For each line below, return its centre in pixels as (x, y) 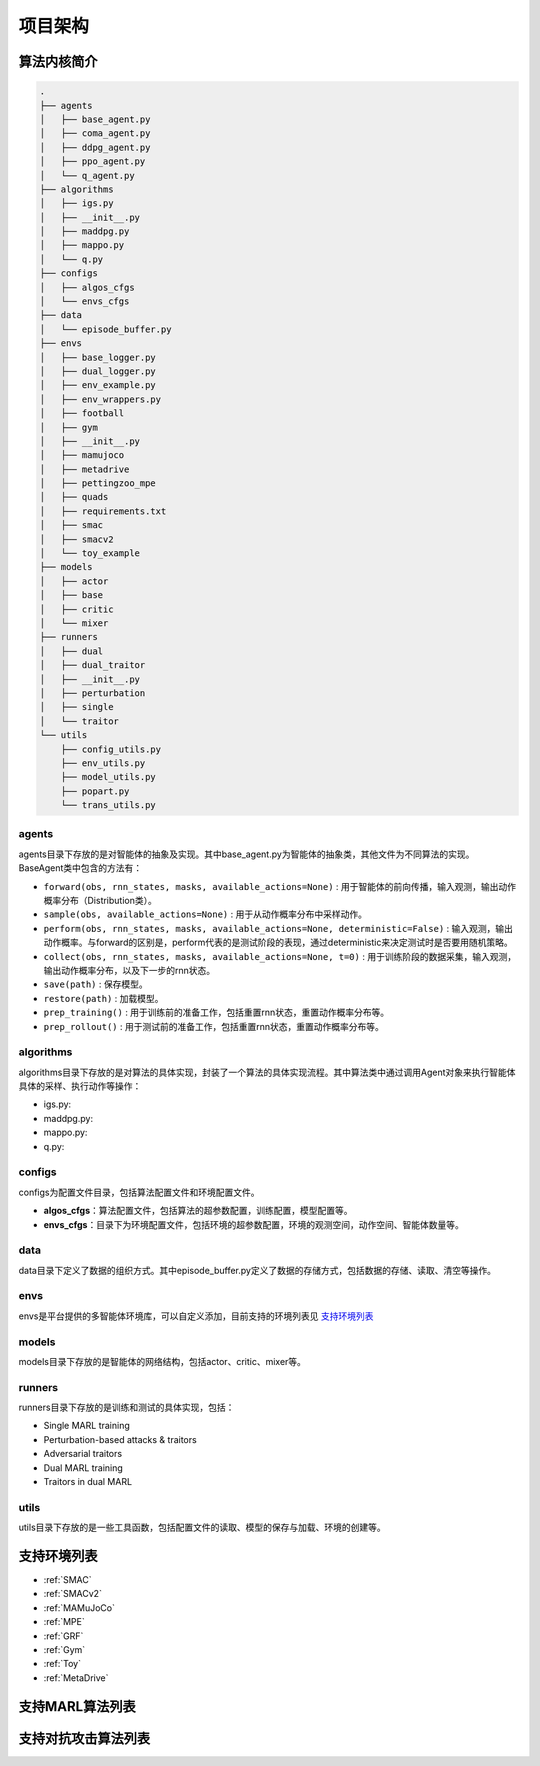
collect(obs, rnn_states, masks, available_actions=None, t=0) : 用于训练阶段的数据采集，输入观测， (280, 956)
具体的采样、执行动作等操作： (80, 1086)
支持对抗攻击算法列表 (84, 1738)
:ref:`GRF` (63, 1636)
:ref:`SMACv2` (72, 1594)
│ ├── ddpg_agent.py (95, 147)
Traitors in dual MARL (88, 1482)
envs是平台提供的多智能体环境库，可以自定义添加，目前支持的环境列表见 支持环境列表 (196, 1316)
